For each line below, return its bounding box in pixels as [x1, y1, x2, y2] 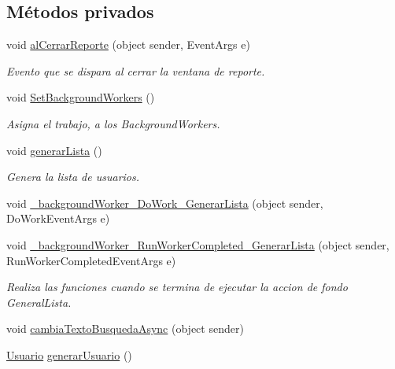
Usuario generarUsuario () [6, 346, 132, 363]
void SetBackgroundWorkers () [6, 89, 155, 105]
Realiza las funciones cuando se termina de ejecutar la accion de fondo [6, 279, 348, 295]
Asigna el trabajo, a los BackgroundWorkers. [6, 115, 220, 131]
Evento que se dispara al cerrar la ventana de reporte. [6, 62, 265, 79]
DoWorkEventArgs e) [6, 210, 110, 227]
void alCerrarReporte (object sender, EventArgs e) [6, 36, 250, 53]
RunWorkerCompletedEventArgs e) [6, 252, 176, 268]
